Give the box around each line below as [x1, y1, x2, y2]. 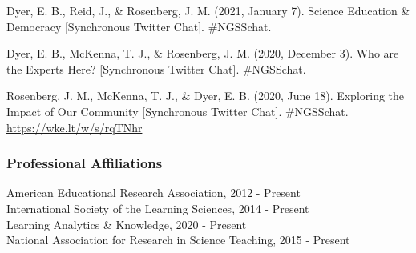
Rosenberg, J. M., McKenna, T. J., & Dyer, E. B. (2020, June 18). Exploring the [6, 87, 405, 104]
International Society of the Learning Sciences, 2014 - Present [6, 199, 309, 216]
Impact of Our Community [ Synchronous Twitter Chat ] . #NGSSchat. [6, 102, 349, 119]
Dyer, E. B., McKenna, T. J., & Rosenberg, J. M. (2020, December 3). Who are [6, 45, 399, 62]
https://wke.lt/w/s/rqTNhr [6, 118, 143, 135]
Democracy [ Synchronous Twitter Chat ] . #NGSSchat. [6, 18, 272, 34]
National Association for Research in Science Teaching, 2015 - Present [6, 231, 350, 248]
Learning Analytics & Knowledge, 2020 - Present [6, 215, 247, 232]
